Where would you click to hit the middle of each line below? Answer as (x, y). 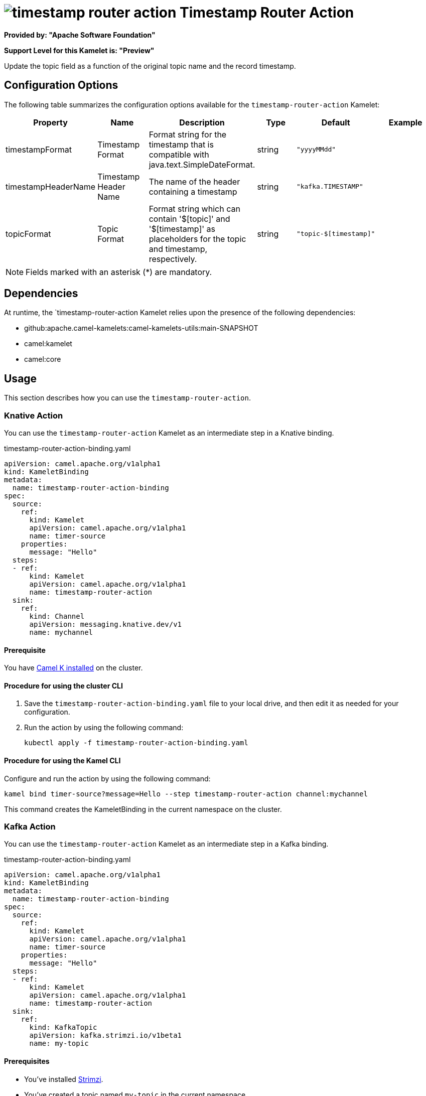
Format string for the (188, 134)
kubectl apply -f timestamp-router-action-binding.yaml (136, 743)
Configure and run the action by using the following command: (107, 778)
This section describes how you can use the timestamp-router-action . (128, 398)
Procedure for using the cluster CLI (63, 686)
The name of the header (194, 181)
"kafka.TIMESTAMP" (330, 187)
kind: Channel (57, 616)
